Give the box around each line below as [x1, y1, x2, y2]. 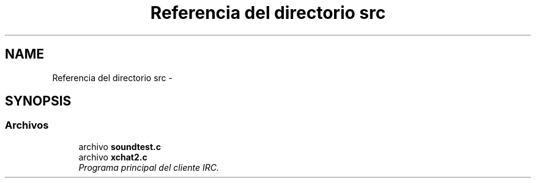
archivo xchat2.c [78, 151, 147, 162]
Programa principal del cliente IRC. [78, 162, 219, 173]
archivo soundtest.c [78, 141, 161, 152]
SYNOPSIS [5, 93, 72, 109]
